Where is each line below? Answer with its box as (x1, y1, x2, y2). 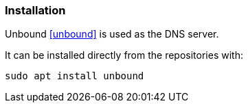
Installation (5, 3, 66, 17)
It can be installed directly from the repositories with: (5, 49, 243, 62)
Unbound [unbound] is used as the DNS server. (5, 28, 219, 40)
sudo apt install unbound (5, 70, 144, 82)
